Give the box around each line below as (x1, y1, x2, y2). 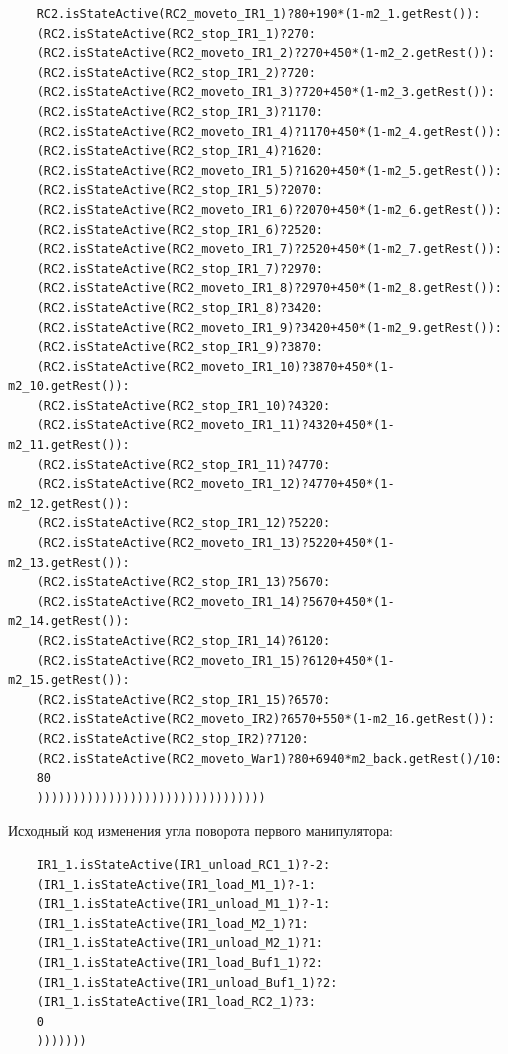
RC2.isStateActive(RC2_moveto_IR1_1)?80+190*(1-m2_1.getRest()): (36, 7, 481, 21)
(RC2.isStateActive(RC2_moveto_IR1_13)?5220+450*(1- (36, 536, 395, 551)
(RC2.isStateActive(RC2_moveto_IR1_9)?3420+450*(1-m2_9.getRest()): (36, 320, 502, 335)
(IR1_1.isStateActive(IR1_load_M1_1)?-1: (36, 877, 316, 892)
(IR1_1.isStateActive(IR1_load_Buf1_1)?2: (36, 955, 323, 970)
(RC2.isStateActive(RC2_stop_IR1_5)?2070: (36, 183, 323, 198)
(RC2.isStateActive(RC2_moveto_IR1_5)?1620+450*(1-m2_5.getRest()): (36, 163, 502, 178)
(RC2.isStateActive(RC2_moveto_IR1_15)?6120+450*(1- (36, 653, 395, 668)
